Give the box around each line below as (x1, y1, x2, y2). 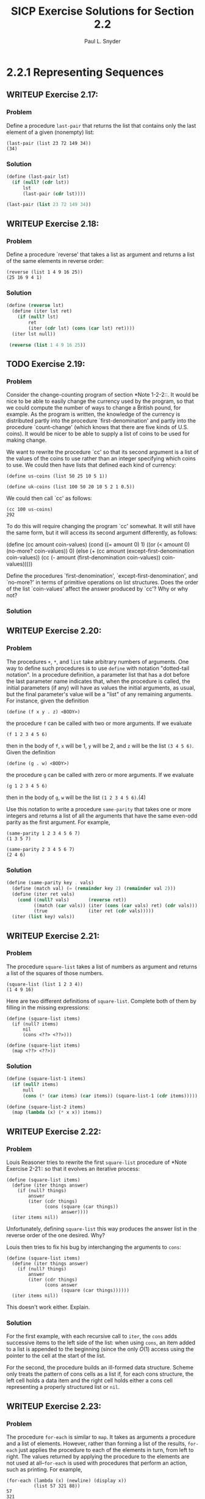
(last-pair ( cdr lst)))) (22, 191, 86, 197)
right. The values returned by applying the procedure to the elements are (6, 1453, 190, 1460)
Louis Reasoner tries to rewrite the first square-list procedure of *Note (6, 1158, 187, 1166)
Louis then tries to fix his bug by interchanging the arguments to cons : (6, 1243, 181, 1251)
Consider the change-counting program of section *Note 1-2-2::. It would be (6, 391, 199, 399)
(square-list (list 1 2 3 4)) (6, 981, 84, 987)
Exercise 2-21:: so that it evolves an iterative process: (6, 1165, 140, 1173)
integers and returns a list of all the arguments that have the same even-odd (6, 812, 198, 819)
